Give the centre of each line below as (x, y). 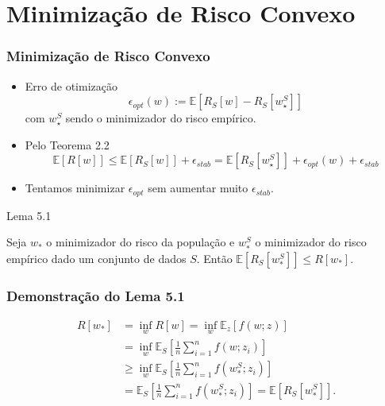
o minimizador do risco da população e (141, 242)
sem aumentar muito (198, 188)
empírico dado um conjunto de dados (96, 258)
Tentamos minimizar (75, 188)
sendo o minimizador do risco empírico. (161, 118)
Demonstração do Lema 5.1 (96, 295)
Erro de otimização (71, 85)
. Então (214, 258)
